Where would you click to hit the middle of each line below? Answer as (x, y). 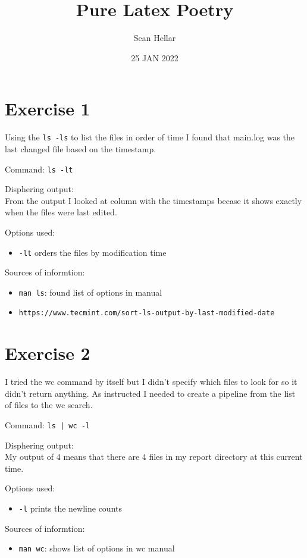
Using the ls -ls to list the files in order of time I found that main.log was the (150, 137)
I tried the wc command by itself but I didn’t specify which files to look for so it (151, 382)
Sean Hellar (155, 38)
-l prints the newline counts (70, 508)
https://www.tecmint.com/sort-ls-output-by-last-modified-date (147, 313)
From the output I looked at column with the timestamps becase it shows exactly (153, 200)
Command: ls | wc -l (48, 425)
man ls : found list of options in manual (90, 292)
